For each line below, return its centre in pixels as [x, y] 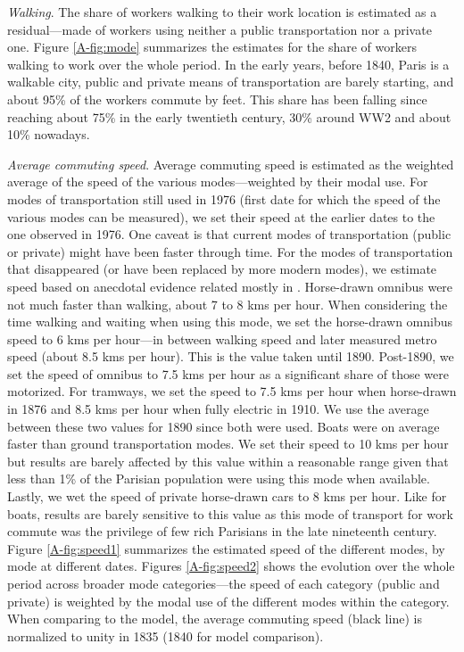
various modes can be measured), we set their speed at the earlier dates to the [221, 216]
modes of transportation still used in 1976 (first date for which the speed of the [224, 198]
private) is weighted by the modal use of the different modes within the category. [228, 601]
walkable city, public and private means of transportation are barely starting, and [231, 82]
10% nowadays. [49, 134]
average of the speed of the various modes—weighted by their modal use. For [218, 182]
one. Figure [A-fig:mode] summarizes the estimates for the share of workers [212, 47]
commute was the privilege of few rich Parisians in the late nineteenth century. [222, 531]
